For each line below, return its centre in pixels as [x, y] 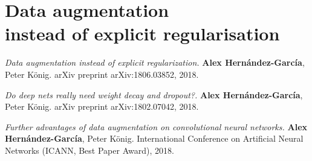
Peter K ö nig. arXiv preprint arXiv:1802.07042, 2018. [102, 106]
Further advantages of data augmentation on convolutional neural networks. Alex [156, 126]
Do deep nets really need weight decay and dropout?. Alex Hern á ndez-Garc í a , [154, 94]
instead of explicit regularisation [142, 33]
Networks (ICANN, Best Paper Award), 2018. [89, 150]
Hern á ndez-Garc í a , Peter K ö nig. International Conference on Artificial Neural [154, 138]
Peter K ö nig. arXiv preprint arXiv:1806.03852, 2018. [102, 74]
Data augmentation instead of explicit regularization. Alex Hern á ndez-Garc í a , [155, 62]
